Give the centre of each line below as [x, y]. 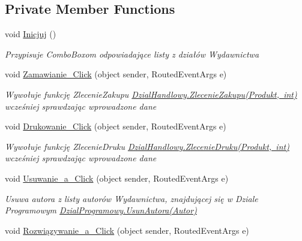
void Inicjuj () [31, 34]
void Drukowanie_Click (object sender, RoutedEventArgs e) [116, 126]
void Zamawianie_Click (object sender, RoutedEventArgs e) [116, 74]
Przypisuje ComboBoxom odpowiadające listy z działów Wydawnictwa [132, 54]
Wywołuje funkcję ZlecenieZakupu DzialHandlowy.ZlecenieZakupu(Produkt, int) [151, 94]
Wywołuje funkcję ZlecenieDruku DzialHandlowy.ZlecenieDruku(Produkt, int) [147, 146]
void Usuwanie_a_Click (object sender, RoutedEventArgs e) [117, 178]
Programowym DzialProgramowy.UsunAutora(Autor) [101, 210]
